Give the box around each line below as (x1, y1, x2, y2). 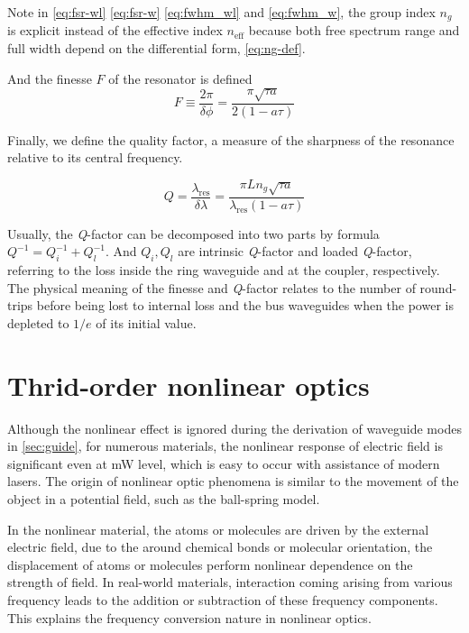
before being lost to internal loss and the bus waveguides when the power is (36, 296, 454, 315)
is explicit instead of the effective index (7, 21, 223, 40)
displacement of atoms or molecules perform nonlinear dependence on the (7, 555, 413, 573)
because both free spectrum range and (248, 21, 460, 40)
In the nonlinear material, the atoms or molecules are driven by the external (7, 519, 429, 538)
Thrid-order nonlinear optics (7, 366, 370, 403)
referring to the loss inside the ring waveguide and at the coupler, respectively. (7, 261, 440, 280)
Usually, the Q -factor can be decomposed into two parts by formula (7, 224, 380, 243)
